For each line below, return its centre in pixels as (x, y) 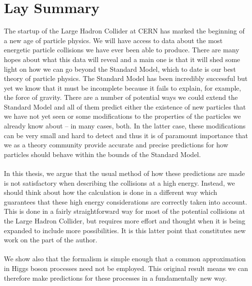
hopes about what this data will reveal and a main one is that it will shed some (122, 59)
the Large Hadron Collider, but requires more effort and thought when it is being (125, 221)
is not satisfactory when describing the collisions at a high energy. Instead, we (119, 183)
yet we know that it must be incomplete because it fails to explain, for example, (123, 87)
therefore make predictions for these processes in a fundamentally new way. (116, 278)
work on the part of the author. (51, 240)
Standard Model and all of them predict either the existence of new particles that (125, 106)
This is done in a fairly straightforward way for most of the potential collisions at (125, 211)
